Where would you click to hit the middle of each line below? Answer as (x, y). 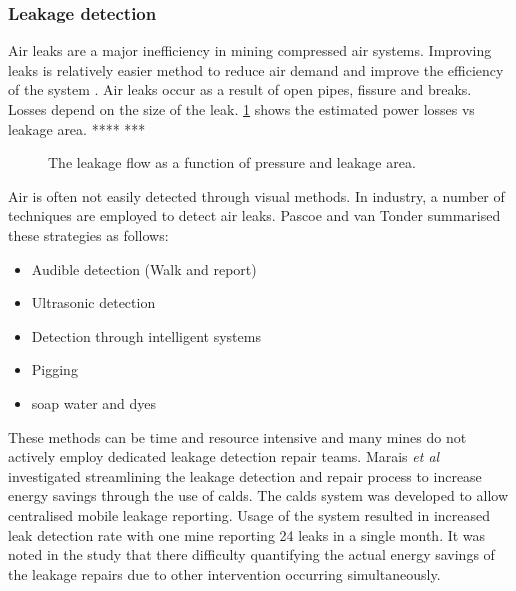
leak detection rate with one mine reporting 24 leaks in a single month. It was (247, 534)
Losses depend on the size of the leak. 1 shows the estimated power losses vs (241, 109)
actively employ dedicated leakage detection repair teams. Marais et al (224, 456)
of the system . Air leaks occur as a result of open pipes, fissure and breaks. (240, 89)
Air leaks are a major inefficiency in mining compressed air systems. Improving (250, 50)
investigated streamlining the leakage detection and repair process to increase (245, 475)
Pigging (54, 369)
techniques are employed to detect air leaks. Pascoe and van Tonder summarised (254, 215)
